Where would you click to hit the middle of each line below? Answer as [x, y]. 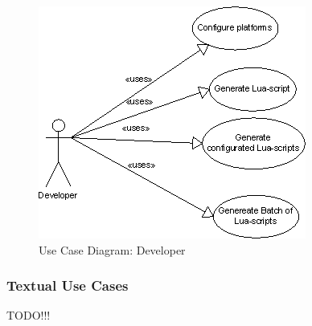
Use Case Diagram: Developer [112, 249]
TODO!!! [29, 315]
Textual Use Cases [68, 285]
